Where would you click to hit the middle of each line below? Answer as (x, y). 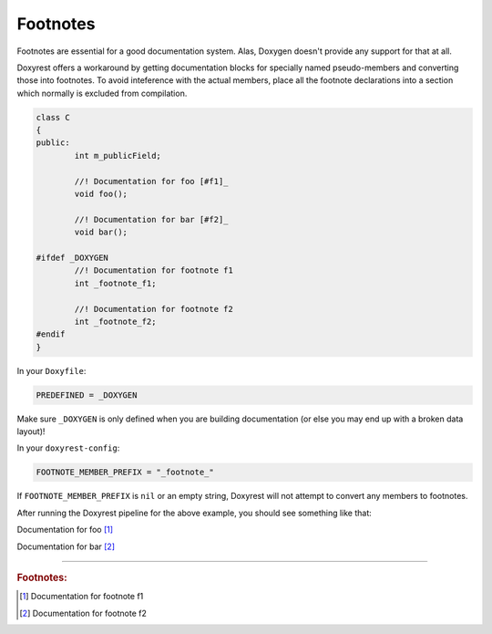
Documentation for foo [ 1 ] (65, 530)
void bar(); (101, 232)
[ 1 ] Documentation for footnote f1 (82, 597)
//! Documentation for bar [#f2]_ (151, 219)
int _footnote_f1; (115, 283)
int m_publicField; (118, 156)
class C (53, 117)
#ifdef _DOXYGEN (72, 258)
